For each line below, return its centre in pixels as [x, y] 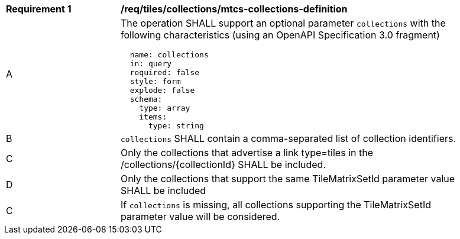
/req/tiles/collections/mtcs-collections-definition [234, 9]
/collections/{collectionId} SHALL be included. [223, 164]
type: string [176, 126]
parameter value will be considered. [200, 217]
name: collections [169, 55]
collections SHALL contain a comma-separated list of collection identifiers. [289, 138]
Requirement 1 [39, 9]
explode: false [162, 90]
